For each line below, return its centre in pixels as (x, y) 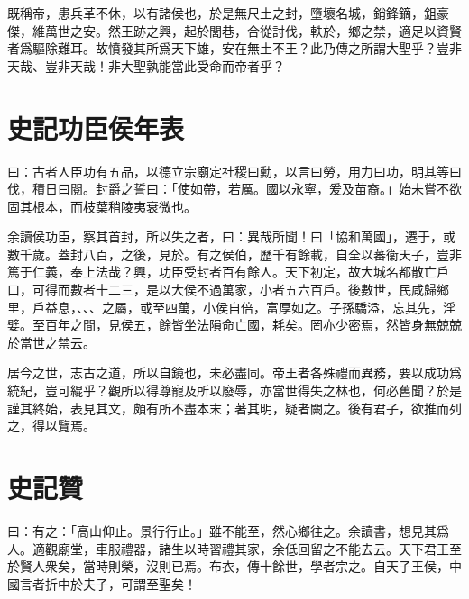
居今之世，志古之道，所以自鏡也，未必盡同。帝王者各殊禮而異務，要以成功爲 (234, 372)
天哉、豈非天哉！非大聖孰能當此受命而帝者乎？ (146, 65)
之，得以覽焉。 (51, 426)
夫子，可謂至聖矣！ (139, 583)
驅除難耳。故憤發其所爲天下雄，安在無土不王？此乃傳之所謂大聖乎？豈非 (247, 48)
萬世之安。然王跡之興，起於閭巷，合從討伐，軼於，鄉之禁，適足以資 (247, 30)
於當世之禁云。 (51, 342)
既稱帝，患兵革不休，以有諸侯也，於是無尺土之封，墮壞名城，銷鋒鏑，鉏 (222, 13)
